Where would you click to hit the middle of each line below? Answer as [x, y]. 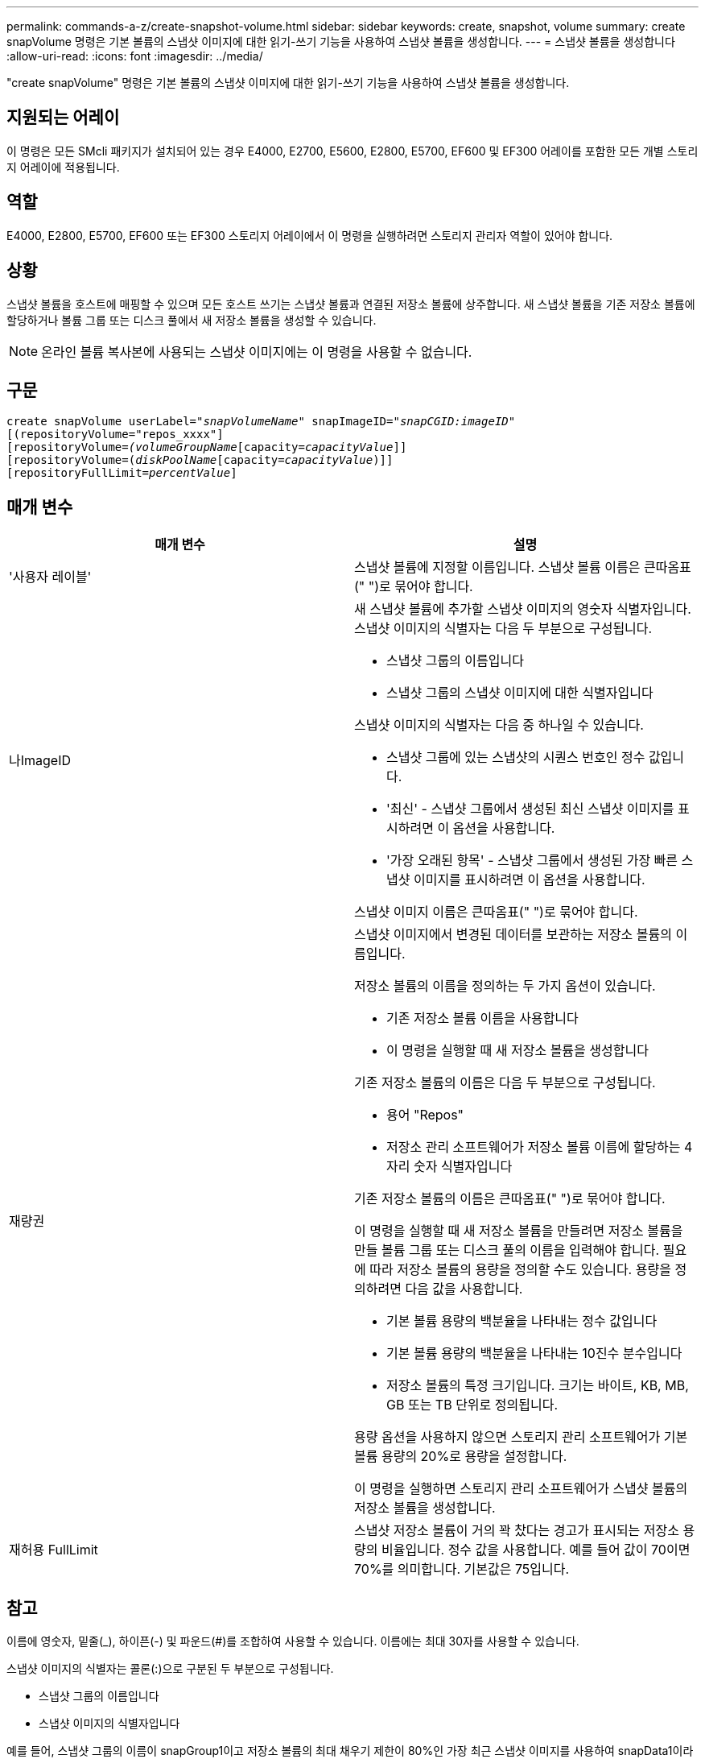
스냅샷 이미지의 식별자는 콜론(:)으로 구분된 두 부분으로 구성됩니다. [170, 1669]
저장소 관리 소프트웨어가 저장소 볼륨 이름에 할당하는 [534, 1147]
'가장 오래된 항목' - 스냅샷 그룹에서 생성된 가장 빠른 [532, 861]
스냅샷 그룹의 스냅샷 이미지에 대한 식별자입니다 [520, 693]
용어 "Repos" [425, 1115]
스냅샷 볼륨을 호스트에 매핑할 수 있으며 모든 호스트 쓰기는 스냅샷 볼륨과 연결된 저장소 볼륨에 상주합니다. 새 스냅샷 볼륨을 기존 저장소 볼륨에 [351, 304]
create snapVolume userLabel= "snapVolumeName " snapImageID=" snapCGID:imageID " [261, 422]
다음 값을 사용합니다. [464, 1289]
